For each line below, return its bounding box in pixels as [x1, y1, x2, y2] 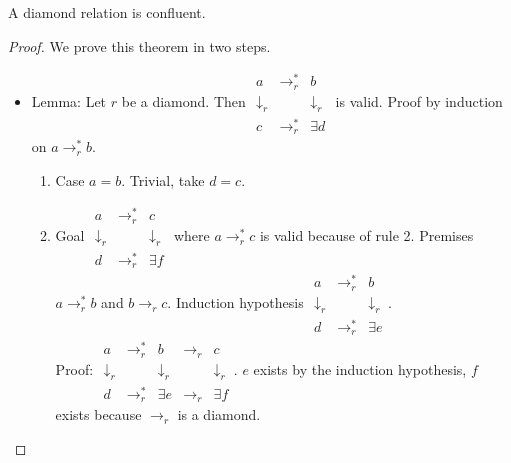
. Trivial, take [121, 169, 205, 190]
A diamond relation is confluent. [8, 2, 206, 22]
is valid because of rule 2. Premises [259, 225, 474, 246]
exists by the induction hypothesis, [253, 359, 467, 380]
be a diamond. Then [121, 91, 246, 112]
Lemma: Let [31, 91, 107, 112]
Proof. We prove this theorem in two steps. [8, 35, 271, 56]
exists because [55, 404, 142, 425]
